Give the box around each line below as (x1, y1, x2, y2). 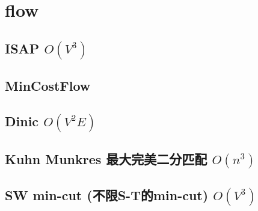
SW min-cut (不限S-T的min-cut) (5, 185, 209, 204)
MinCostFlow (5, 76, 91, 95)
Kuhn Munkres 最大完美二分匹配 (5, 149, 207, 168)
